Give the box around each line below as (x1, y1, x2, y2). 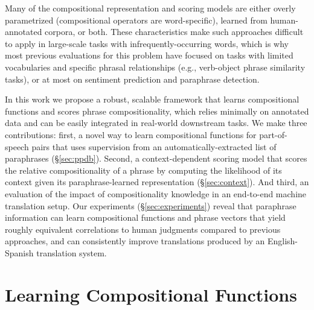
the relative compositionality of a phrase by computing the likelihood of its (5, 163, 282, 176)
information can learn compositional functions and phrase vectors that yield (5, 211, 286, 224)
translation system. (36, 246, 107, 259)
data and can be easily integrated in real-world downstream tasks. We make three (5, 116, 307, 129)
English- (267, 235, 298, 247)
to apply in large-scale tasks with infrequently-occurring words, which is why (5, 37, 289, 49)
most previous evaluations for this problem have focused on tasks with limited (5, 49, 293, 62)
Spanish (5, 246, 34, 259)
